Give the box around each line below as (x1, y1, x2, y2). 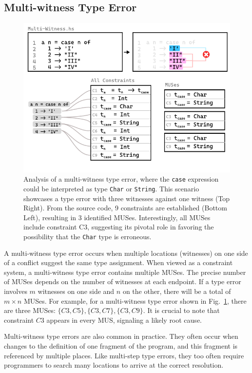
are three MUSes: (4, 305, 56, 315)
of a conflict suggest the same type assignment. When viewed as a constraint (4, 257, 233, 268)
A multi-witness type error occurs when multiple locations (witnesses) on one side (4, 248, 248, 258)
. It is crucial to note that (143, 305, 220, 315)
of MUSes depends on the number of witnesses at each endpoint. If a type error (4, 276, 241, 287)
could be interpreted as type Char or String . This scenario (23, 183, 199, 193)
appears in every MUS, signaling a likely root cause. (46, 314, 202, 325)
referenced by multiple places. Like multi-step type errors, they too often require (4, 350, 244, 360)
